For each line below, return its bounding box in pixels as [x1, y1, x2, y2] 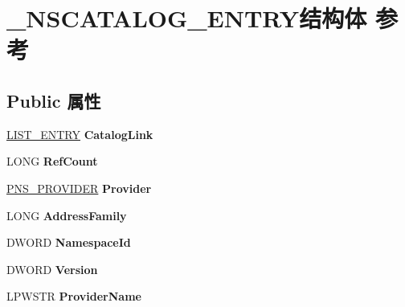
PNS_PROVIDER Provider [6, 179, 152, 196]
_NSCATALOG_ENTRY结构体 [6, 2, 367, 35]
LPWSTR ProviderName [6, 288, 141, 305]
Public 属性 [6, 88, 101, 113]
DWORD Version [6, 260, 98, 277]
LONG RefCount [6, 153, 98, 170]
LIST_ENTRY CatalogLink [6, 125, 153, 142]
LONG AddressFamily [6, 207, 127, 223]
